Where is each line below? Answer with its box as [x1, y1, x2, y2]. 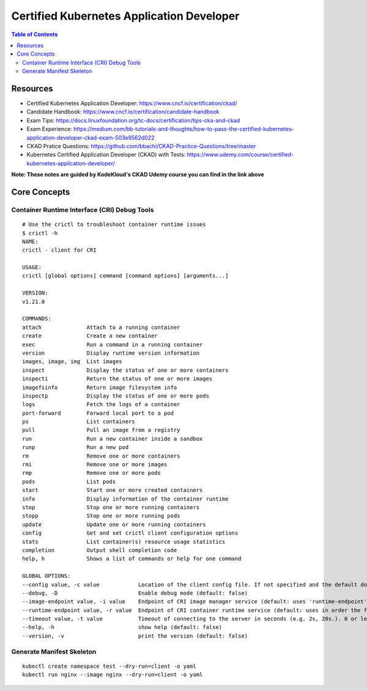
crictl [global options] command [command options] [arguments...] [22, 273, 229, 279]
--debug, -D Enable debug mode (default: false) [22, 589, 248, 597]
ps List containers [22, 418, 136, 425]
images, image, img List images [22, 358, 122, 365]
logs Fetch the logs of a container [22, 401, 180, 408]
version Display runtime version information [22, 349, 200, 357]
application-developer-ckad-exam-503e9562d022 [26, 134, 155, 141]
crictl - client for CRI [22, 247, 97, 254]
